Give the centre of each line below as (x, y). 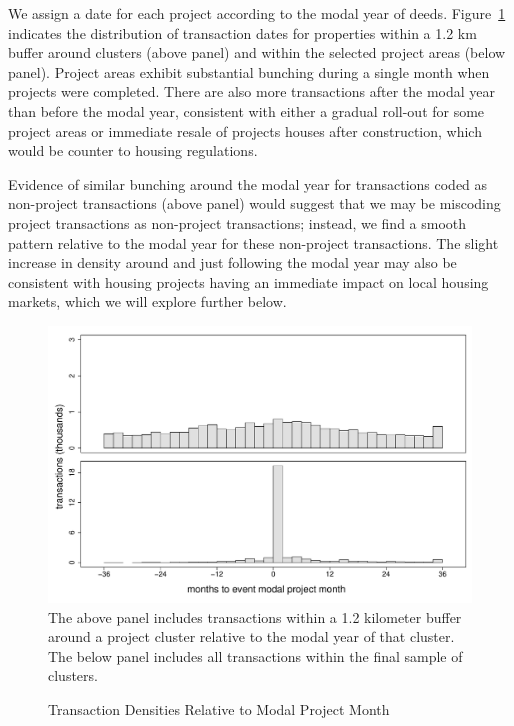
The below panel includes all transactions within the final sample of (255, 655)
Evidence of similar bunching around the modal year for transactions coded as (248, 183)
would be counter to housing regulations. (133, 150)
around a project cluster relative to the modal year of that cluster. (251, 636)
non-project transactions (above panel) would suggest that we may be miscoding (254, 203)
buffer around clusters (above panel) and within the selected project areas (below (257, 52)
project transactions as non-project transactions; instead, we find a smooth (237, 222)
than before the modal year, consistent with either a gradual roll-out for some (246, 110)
